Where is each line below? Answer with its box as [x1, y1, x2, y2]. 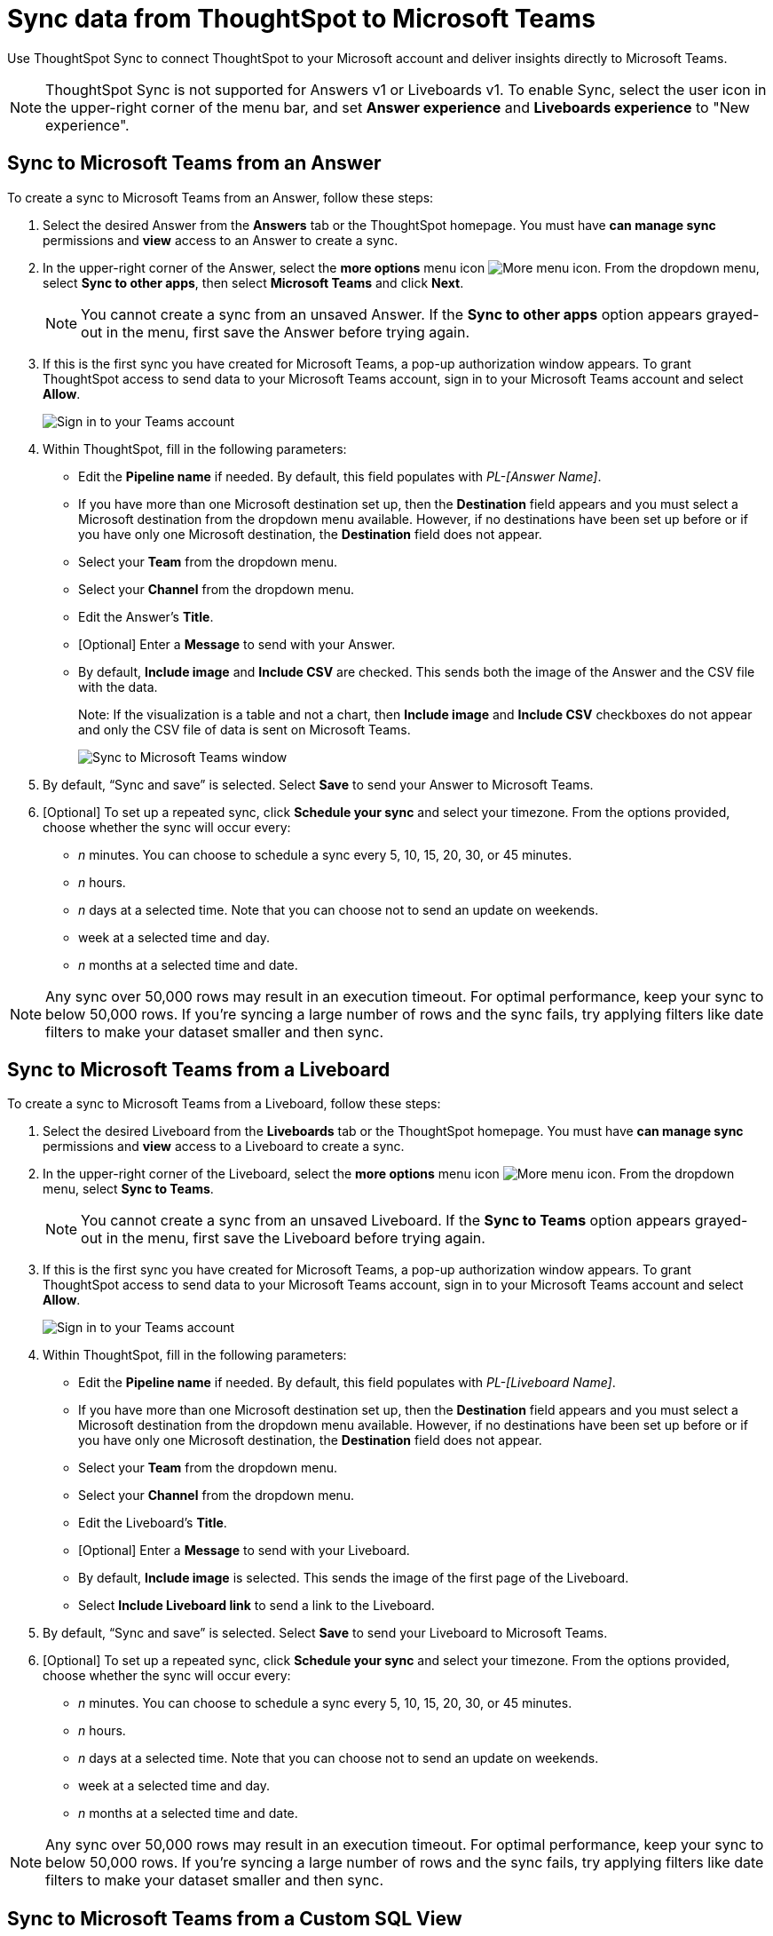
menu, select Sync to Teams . [43, 1181, 214, 1197]
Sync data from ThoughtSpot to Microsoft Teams [7, 4, 596, 34]
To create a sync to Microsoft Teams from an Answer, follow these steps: [7, 189, 434, 205]
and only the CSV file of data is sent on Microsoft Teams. [78, 721, 411, 737]
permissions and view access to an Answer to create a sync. [43, 232, 398, 248]
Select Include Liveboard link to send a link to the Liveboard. [78, 1598, 435, 1614]
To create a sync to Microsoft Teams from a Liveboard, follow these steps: [7, 1096, 441, 1112]
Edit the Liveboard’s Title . [78, 1515, 227, 1531]
